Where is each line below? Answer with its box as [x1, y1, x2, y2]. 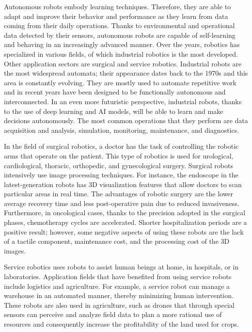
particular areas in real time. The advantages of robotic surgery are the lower [4, 189, 234, 199]
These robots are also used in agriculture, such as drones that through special [4, 300, 235, 310]
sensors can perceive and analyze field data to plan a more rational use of [4, 309, 222, 319]
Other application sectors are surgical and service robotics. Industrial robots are [4, 58, 242, 68]
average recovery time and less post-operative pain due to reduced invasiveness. [4, 198, 239, 208]
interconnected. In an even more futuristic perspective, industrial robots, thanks [4, 96, 242, 106]
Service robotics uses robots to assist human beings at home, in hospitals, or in [4, 262, 239, 272]
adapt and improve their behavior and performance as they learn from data [4, 11, 228, 21]
